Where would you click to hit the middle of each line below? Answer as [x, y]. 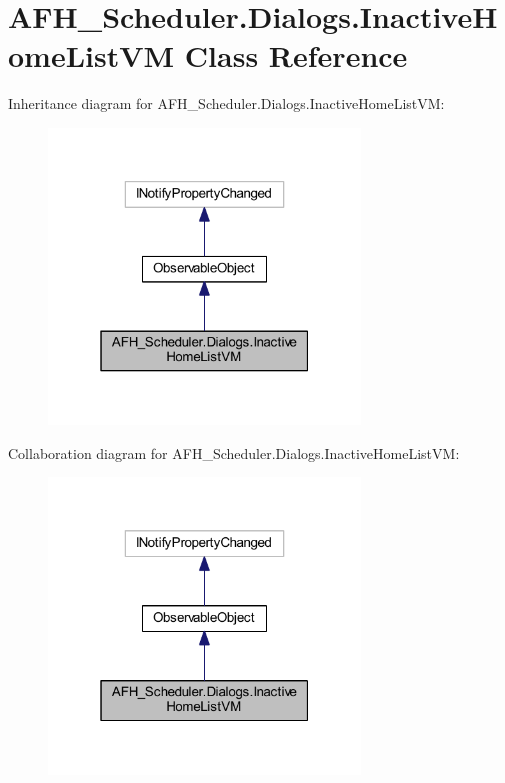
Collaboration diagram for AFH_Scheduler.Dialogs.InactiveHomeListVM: [234, 452]
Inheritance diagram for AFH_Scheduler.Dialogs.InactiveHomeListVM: [226, 103]
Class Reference [296, 55]
